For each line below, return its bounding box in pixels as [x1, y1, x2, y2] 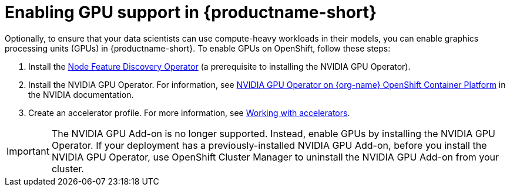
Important [6, 145, 49, 157]
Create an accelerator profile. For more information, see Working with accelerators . [28, 107, 350, 118]
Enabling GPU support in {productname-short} [5, 2, 377, 22]
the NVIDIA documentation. [28, 89, 134, 100]
